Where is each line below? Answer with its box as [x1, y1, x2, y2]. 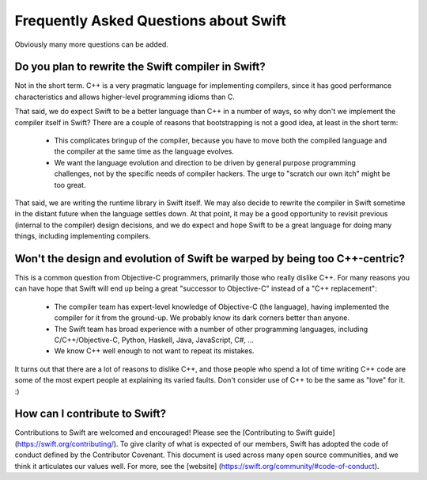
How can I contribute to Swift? [14, 407, 166, 421]
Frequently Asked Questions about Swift [14, 12, 286, 29]
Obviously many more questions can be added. [14, 40, 169, 49]
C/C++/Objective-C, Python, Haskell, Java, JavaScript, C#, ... [54, 335, 255, 345]
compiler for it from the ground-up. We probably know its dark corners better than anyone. [54, 313, 350, 322]
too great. [54, 180, 86, 189]
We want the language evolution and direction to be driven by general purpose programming [54, 158, 356, 167]
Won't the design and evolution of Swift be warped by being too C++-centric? [14, 252, 406, 265]
